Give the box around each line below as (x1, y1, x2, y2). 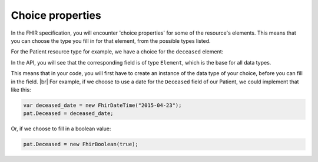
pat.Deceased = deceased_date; (23, 110, 114, 117)
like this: (11, 86, 31, 93)
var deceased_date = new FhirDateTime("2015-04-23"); (23, 102, 182, 109)
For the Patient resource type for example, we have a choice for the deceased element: (11, 48, 224, 55)
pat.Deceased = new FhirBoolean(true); (23, 141, 138, 148)
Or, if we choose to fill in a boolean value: (11, 125, 111, 132)
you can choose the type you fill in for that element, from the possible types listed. (11, 37, 211, 44)
